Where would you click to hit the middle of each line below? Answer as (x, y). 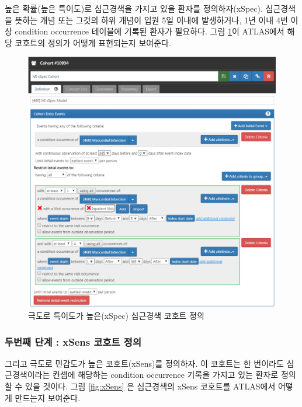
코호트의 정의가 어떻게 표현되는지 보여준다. (93, 42)
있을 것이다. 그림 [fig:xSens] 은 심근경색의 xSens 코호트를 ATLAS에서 (150, 386)
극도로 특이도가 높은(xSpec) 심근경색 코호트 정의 (116, 315)
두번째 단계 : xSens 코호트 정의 (73, 341)
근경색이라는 (27, 375)
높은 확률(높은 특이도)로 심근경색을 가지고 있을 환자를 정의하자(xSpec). (134, 8)
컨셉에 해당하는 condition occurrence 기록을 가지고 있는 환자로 (165, 375)
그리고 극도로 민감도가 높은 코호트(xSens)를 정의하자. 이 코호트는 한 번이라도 (144, 363)
